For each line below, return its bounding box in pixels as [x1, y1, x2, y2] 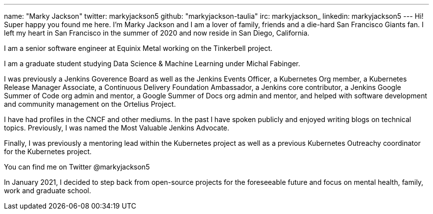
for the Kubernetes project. [4, 147, 92, 156]
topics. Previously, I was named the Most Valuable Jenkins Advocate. [4, 124, 229, 132]
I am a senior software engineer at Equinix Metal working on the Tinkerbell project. [4, 44, 273, 52]
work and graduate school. [4, 186, 91, 195]
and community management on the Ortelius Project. [4, 100, 176, 108]
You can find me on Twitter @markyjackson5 [4, 163, 150, 171]
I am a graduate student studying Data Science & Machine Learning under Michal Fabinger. [4, 59, 301, 68]
